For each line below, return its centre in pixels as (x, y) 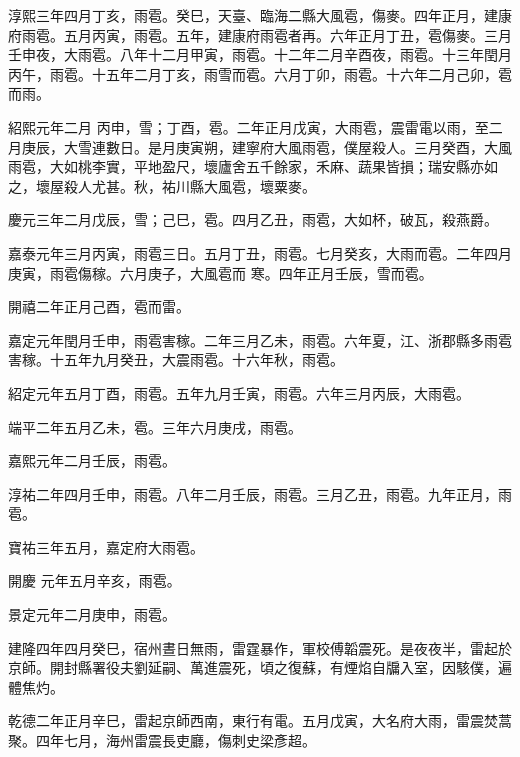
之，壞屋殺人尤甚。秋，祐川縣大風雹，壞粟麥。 (162, 185)
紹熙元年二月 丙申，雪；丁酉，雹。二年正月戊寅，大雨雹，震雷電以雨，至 (248, 126)
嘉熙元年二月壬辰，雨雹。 (92, 460)
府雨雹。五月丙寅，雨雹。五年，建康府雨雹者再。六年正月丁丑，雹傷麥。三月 (260, 34)
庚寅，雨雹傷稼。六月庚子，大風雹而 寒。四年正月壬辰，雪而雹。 (220, 272)
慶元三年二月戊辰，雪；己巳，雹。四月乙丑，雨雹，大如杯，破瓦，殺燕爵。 (253, 219)
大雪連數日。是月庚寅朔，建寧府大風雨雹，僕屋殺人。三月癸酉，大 (280, 146)
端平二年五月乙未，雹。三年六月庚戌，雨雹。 (155, 426)
